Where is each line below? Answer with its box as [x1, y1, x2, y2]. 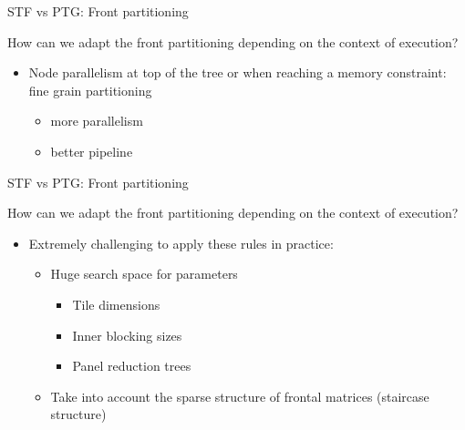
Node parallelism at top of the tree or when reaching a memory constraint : [28, 63, 447, 82]
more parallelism [50, 111, 143, 130]
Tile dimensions [72, 294, 160, 313]
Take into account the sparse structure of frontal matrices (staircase [50, 386, 429, 405]
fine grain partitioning [28, 80, 152, 99]
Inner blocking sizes [72, 325, 182, 344]
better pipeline [50, 141, 133, 160]
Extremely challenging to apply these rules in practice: [28, 233, 334, 252]
